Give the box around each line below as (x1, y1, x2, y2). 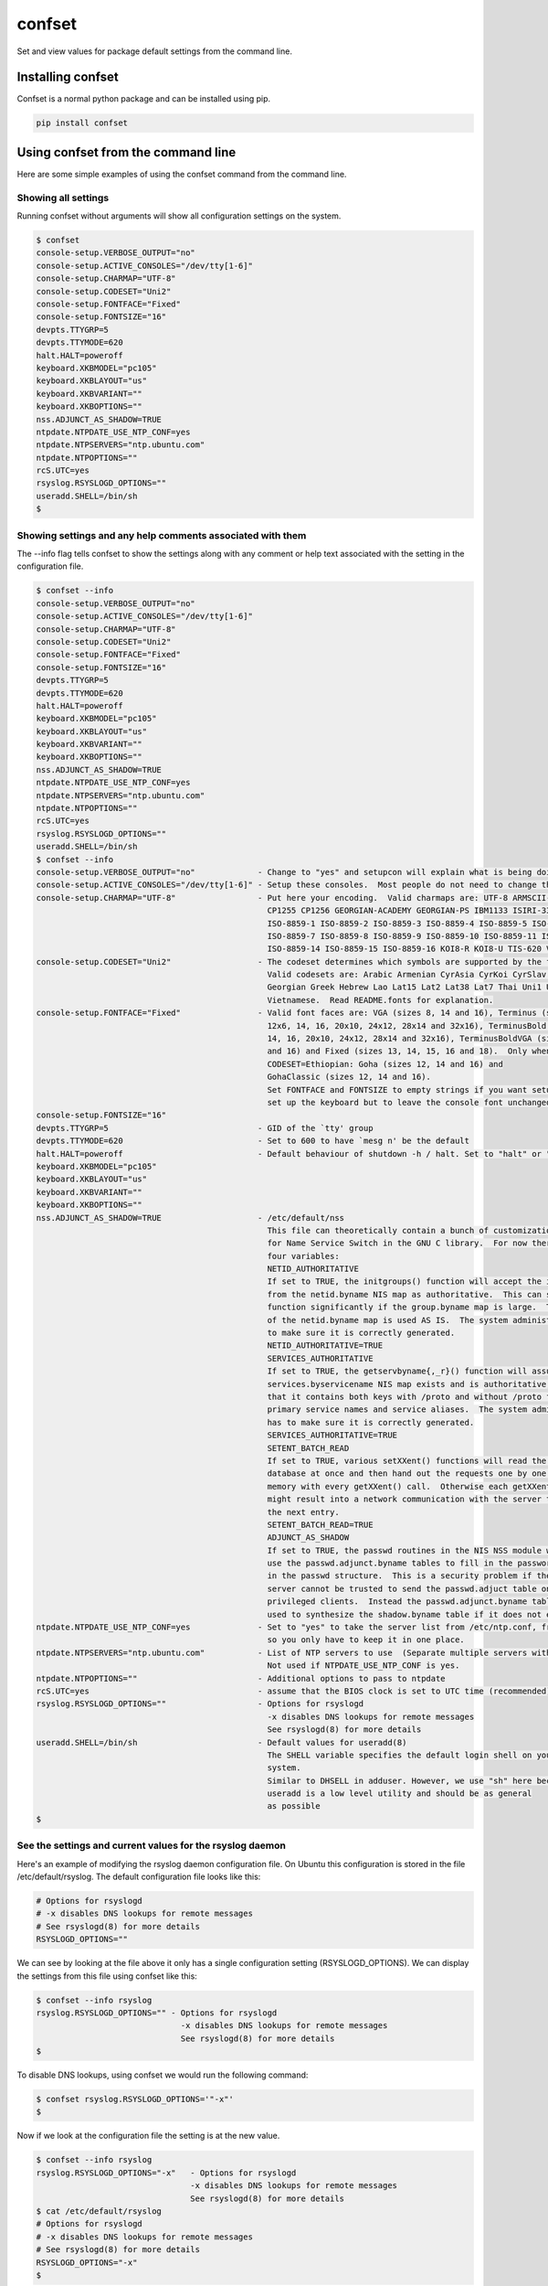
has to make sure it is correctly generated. (267, 1417, 475, 1427)
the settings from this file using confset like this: (16, 1971, 198, 1982)
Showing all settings (16, 191, 110, 204)
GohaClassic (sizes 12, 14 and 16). (267, 1072, 431, 1083)
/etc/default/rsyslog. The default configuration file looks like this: (16, 1871, 261, 1882)
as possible (267, 1801, 321, 1811)
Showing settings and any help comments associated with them (16, 529, 307, 541)
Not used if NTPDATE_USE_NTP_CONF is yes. (267, 1661, 460, 1671)
